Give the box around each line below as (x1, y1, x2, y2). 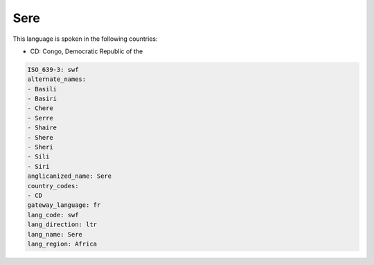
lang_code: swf (27, 211, 79, 219)
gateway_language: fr (27, 201, 101, 209)
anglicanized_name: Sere (27, 172, 112, 180)
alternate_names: (27, 75, 87, 83)
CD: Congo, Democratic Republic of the (30, 47, 143, 55)
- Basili (27, 85, 57, 93)
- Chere (27, 104, 53, 112)
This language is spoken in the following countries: (12, 35, 158, 43)
